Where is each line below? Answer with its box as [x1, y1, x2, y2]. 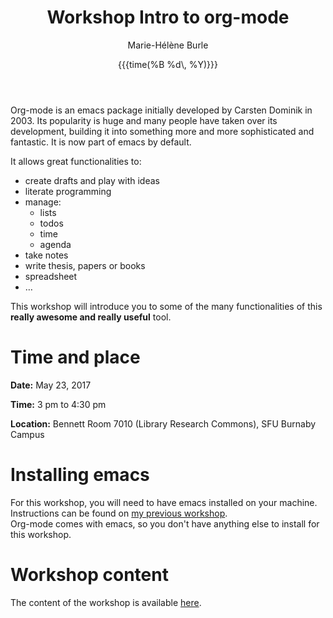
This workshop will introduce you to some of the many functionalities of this [10, 300, 323, 312]
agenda [39, 238, 72, 250]
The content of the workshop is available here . [10, 596, 202, 608]
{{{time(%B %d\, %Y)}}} [118, 58, 218, 70]
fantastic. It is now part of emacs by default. [10, 136, 192, 148]
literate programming [24, 185, 112, 197]
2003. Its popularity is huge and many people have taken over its [10, 114, 278, 126]
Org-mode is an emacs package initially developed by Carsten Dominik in [10, 104, 313, 116]
